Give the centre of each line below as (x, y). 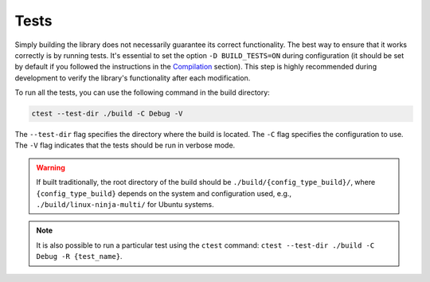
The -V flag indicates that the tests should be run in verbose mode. (125, 145)
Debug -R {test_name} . (79, 257)
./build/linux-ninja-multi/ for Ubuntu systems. (125, 205)
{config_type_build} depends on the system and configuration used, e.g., (164, 193)
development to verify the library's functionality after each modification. (133, 78)
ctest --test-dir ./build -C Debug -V (107, 114)
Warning (51, 167)
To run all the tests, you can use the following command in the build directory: (142, 92)
